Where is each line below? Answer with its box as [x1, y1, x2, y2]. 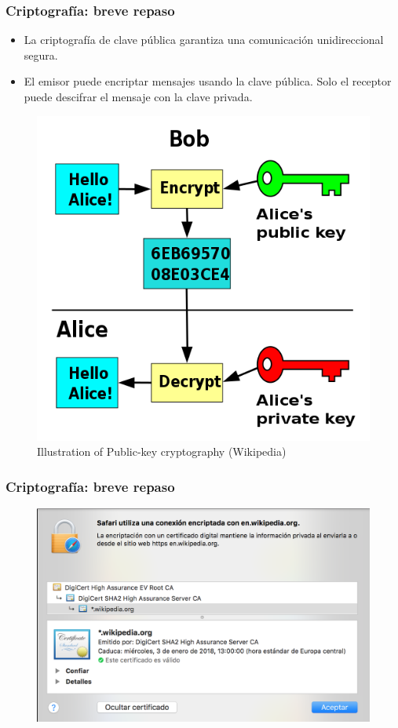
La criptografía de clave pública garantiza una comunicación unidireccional [24, 31, 384, 48]
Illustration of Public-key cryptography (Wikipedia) [37, 443, 287, 460]
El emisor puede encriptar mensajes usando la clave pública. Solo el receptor [24, 73, 392, 89]
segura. [24, 46, 58, 63]
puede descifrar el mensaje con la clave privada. [24, 89, 253, 104]
